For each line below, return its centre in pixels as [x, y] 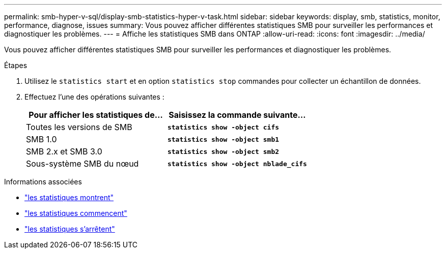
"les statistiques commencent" [76, 213]
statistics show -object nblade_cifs [237, 164]
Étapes [16, 65]
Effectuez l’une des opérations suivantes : [94, 97]
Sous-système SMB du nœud [82, 164]
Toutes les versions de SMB [79, 127]
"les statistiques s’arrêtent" [70, 229]
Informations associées [43, 182]
